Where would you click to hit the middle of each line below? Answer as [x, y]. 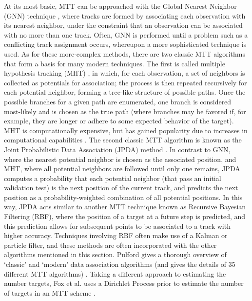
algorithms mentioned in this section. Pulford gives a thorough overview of [115, 254]
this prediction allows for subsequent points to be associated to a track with [117, 226]
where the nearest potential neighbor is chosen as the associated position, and [120, 159]
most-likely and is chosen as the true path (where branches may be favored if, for [125, 111]
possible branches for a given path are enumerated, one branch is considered [118, 101]
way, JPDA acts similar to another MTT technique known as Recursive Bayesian [125, 207]
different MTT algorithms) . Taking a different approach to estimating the [115, 273]
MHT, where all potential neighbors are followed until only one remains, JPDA [122, 169]
